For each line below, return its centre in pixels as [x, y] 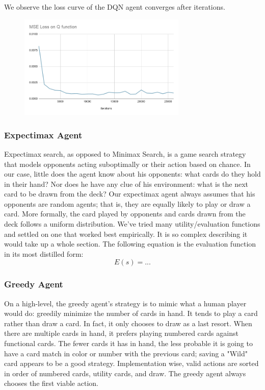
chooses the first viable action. [51, 383]
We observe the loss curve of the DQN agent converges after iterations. [115, 7]
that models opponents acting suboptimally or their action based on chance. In [127, 164]
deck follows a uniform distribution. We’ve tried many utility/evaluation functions [132, 224]
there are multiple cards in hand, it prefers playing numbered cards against [121, 333]
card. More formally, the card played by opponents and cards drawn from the [125, 214]
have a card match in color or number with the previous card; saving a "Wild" [126, 353]
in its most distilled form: [44, 253]
